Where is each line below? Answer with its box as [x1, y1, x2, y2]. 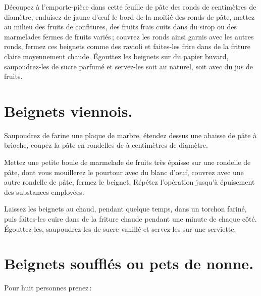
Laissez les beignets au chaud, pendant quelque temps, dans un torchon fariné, [4, 203, 247, 214]
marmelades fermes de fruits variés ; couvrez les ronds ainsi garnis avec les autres [4, 31, 254, 41]
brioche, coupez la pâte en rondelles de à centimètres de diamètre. [4, 140, 208, 150]
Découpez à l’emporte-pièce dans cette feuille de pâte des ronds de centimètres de [4, 2, 256, 12]
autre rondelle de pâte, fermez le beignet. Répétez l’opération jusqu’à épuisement [4, 177, 255, 187]
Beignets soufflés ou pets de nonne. [4, 253, 254, 274]
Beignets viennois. [4, 100, 133, 121]
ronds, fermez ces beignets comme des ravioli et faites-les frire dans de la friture [4, 41, 251, 52]
